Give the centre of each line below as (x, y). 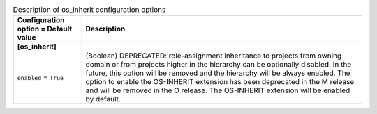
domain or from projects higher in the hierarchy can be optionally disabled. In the (219, 65)
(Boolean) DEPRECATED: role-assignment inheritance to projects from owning (214, 56)
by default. (103, 99)
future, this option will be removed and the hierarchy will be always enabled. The (218, 73)
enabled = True (40, 78)
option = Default (45, 29)
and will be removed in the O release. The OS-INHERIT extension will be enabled (218, 90)
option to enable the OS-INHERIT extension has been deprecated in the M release (220, 82)
